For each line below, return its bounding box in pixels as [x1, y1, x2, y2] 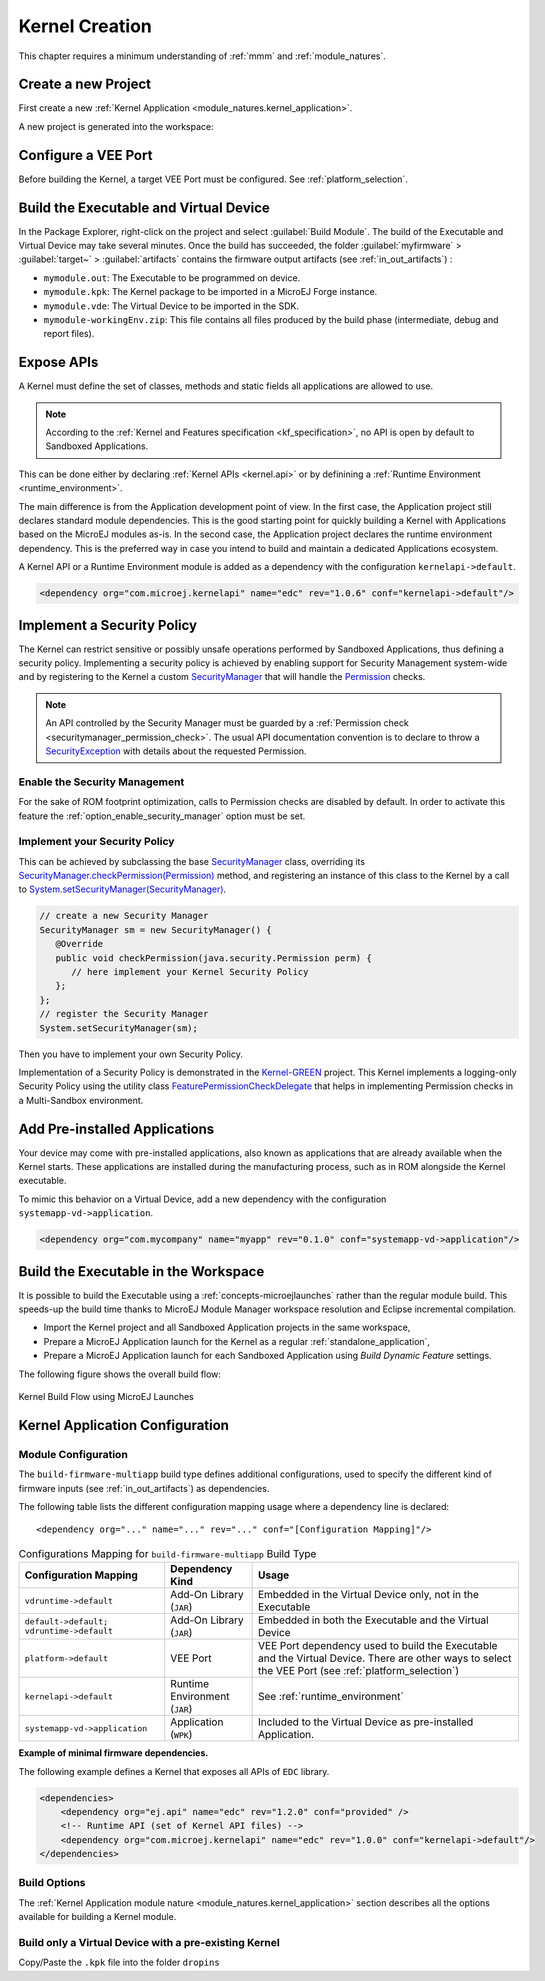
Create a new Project [18, 76, 152, 93]
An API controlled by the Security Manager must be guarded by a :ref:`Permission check [45, 717, 409, 729]
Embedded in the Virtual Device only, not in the [257, 1588, 479, 1602]
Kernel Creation [18, 15, 152, 37]
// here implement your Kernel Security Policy [71, 966, 309, 978]
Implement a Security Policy [18, 616, 198, 634]
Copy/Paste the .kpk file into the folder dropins [18, 1956, 220, 1969]
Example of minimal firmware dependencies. [18, 1747, 209, 1759]
